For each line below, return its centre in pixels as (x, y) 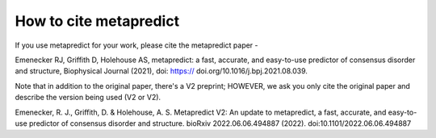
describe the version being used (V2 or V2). (88, 98)
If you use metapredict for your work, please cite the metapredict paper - (136, 45)
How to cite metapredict (97, 21)
